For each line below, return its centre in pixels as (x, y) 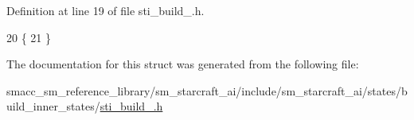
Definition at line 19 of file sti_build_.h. (105, 10)
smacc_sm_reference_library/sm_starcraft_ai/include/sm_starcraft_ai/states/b (207, 90)
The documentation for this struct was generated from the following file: (183, 64)
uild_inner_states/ (53, 106)
